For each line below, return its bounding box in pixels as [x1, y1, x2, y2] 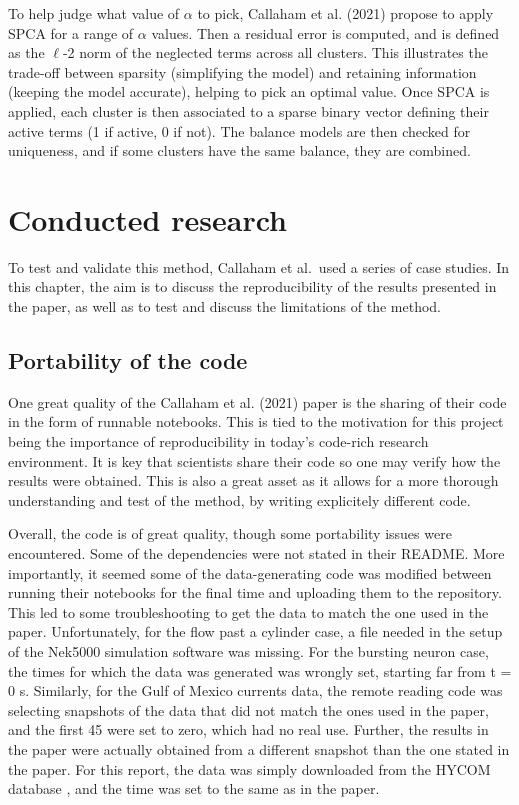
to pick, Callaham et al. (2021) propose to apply [197, 3, 494, 23]
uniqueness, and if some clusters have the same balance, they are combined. [8, 140, 471, 161]
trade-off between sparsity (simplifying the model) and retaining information [8, 61, 477, 82]
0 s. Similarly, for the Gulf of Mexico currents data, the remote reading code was [8, 680, 503, 701]
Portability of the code [8, 345, 248, 376]
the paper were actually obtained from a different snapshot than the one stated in [8, 738, 510, 759]
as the [8, 42, 45, 63]
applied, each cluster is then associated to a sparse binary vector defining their [8, 100, 489, 121]
